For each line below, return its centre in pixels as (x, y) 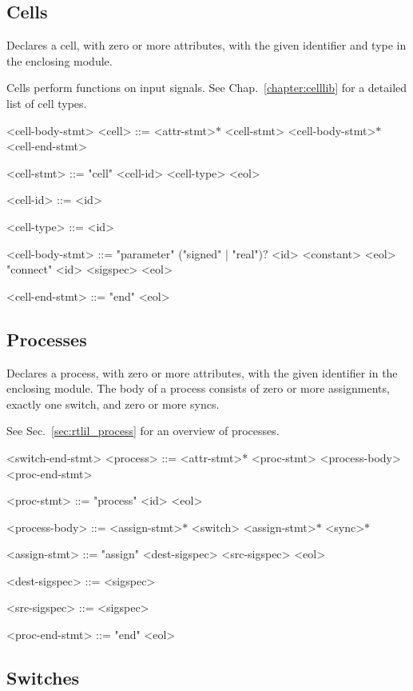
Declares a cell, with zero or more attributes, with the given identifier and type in (206, 45)
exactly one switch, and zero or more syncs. (113, 403)
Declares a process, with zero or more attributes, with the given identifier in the (202, 372)
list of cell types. (47, 103)
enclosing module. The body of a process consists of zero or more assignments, (198, 388)
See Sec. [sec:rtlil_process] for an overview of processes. (143, 431)
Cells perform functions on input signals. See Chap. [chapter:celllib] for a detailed (207, 88)
